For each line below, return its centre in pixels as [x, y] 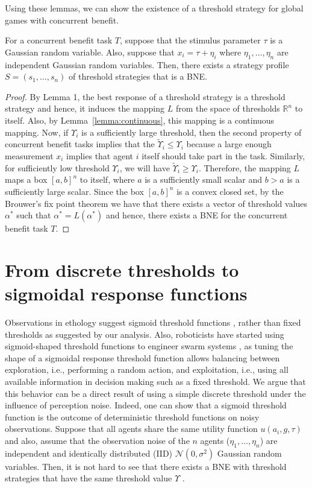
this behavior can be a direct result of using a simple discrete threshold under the [155, 393]
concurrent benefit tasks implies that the [80, 144]
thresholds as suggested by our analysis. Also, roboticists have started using [145, 334]
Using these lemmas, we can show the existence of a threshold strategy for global [154, 8]
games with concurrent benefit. [62, 20]
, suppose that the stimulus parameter [190, 40]
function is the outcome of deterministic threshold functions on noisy [132, 417]
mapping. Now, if [37, 132]
